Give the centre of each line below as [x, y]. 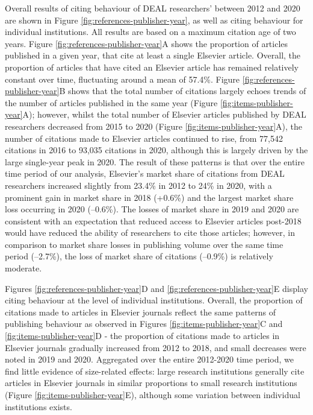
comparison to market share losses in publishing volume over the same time [144, 244]
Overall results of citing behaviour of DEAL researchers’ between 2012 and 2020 [153, 8]
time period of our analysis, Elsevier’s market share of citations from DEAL [145, 173]
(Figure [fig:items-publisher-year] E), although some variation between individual [153, 394]
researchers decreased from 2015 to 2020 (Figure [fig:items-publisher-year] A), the [153, 126]
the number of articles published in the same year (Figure [111, 102]
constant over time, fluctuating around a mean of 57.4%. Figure [122, 79]
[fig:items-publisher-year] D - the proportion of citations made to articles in [142, 336]
